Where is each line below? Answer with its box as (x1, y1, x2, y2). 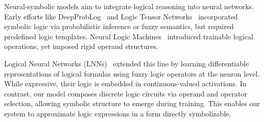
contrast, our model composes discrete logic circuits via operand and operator (4, 88, 247, 99)
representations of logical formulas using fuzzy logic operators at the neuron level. (4, 68, 260, 79)
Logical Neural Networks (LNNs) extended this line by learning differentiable (4, 58, 249, 68)
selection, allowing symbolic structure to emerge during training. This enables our (4, 98, 260, 109)
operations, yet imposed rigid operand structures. (4, 41, 158, 52)
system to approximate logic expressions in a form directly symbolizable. (4, 108, 231, 118)
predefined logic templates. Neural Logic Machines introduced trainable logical (4, 31, 253, 41)
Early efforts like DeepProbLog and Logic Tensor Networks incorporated (4, 11, 238, 21)
